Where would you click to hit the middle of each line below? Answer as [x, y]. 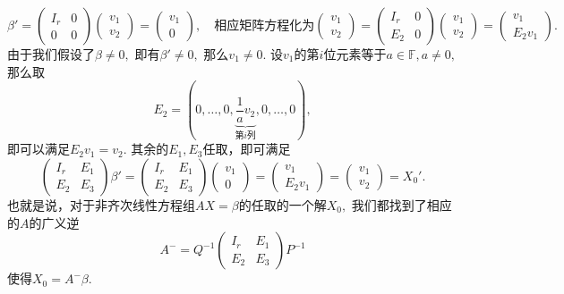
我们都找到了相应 [402, 204]
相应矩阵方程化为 [265, 26]
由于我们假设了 [51, 54]
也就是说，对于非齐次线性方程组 [101, 204]
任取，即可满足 [247, 149]
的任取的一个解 [282, 204]
